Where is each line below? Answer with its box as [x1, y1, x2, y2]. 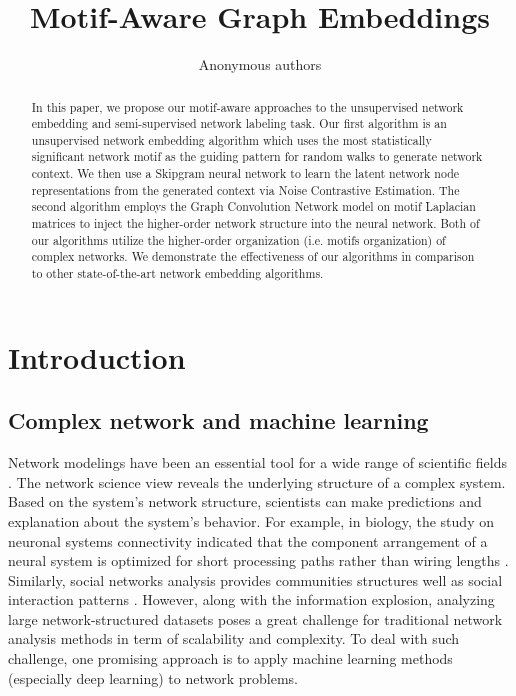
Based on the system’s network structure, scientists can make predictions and [8, 491, 482, 512]
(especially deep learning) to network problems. [8, 667, 298, 688]
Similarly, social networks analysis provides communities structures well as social [8, 569, 503, 590]
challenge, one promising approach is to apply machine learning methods [8, 648, 453, 669]
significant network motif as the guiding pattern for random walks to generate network [31, 148, 483, 165]
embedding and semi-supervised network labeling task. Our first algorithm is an [31, 115, 447, 132]
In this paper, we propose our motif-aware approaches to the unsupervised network [31, 98, 464, 115]
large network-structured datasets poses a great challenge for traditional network [8, 608, 503, 629]
